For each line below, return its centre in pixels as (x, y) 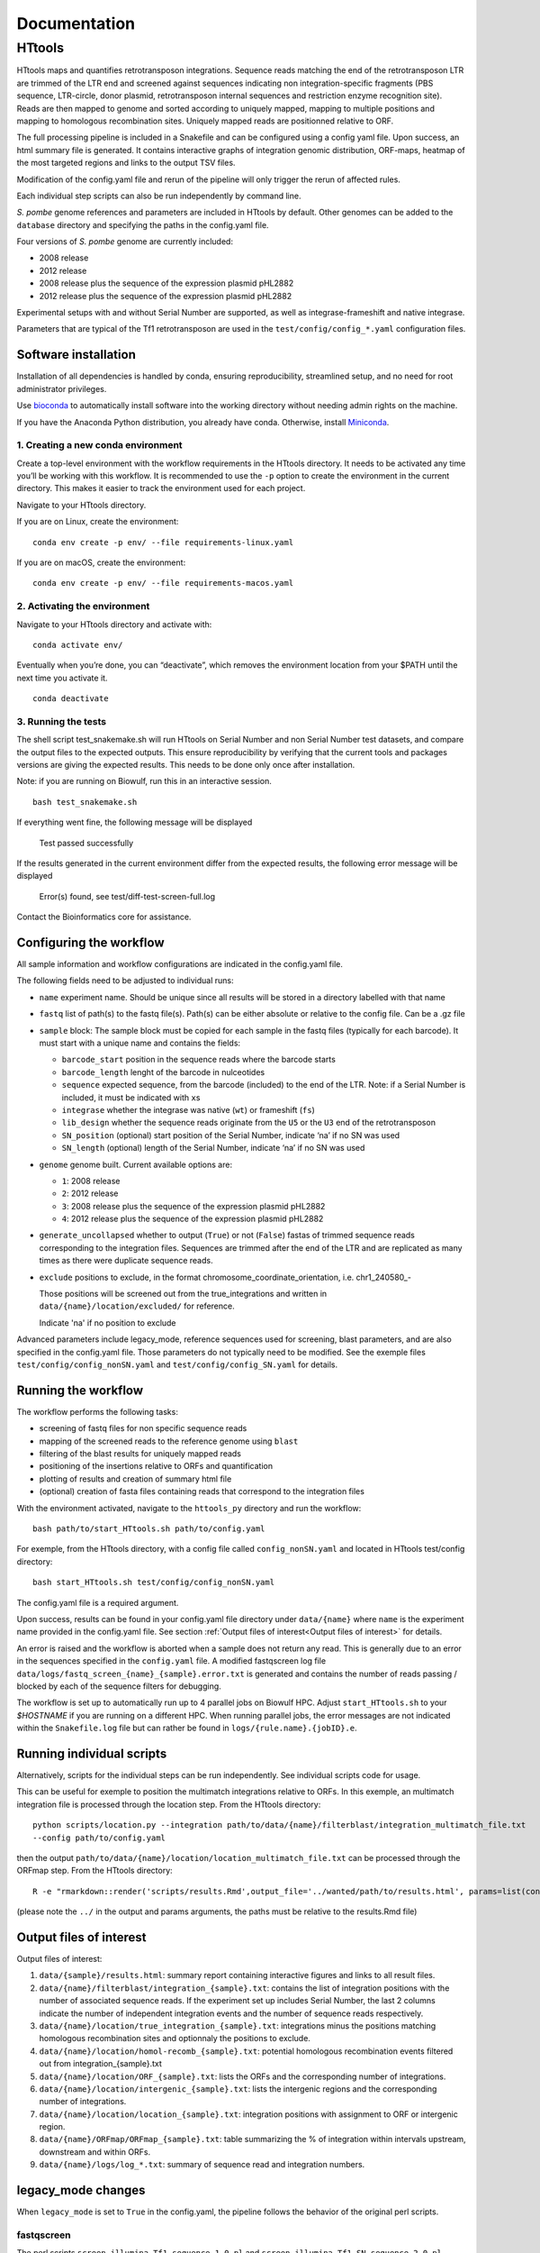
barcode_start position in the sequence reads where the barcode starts (199, 1060)
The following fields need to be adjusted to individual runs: (125, 981)
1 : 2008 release (91, 1181)
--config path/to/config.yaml (99, 1838)
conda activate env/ (78, 645)
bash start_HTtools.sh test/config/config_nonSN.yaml (153, 1583)
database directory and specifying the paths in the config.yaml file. (143, 224)
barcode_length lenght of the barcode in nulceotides (163, 1072)
